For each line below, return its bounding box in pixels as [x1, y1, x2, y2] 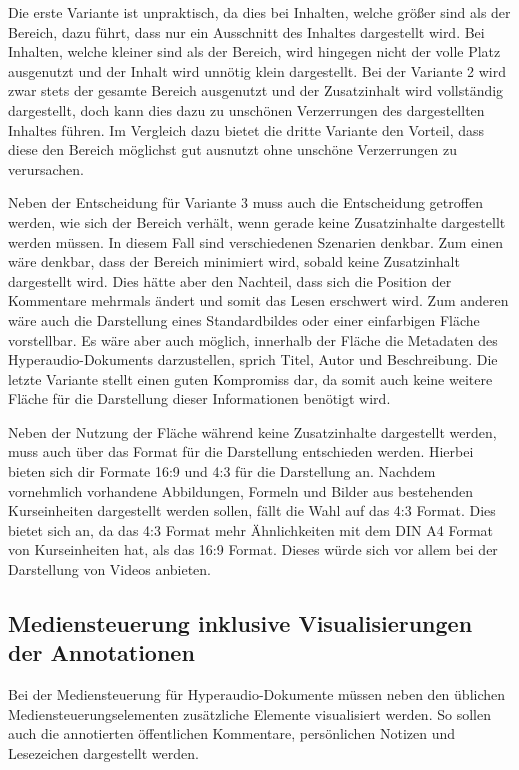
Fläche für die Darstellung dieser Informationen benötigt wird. [8, 388, 391, 409]
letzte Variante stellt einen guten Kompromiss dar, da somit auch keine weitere [8, 368, 493, 389]
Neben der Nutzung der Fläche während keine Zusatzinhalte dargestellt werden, [8, 421, 497, 442]
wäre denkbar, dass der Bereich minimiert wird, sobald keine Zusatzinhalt [8, 251, 460, 272]
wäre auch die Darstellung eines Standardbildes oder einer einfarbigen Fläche [8, 309, 480, 330]
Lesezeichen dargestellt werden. [8, 743, 199, 763]
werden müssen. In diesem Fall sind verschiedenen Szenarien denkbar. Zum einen [8, 231, 503, 252]
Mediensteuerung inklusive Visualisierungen [8, 608, 473, 639]
